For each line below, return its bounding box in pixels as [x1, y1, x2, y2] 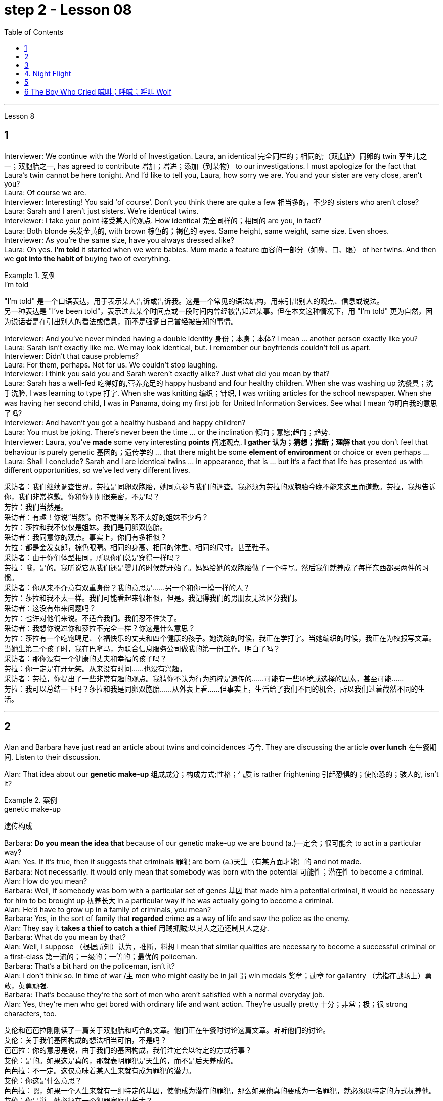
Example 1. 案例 [4, 270, 56, 280]
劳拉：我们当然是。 [4, 502, 68, 511]
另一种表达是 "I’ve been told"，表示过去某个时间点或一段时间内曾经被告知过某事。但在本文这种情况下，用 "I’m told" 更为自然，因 [4, 306, 433, 315]
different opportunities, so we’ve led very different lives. [4, 465, 190, 474]
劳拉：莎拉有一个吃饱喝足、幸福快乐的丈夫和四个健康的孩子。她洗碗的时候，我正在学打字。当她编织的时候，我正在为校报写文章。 [4, 633, 436, 643]
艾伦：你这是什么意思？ [4, 1076, 82, 1085]
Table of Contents [4, 27, 64, 36]
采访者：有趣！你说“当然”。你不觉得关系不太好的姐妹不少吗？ [4, 512, 209, 521]
